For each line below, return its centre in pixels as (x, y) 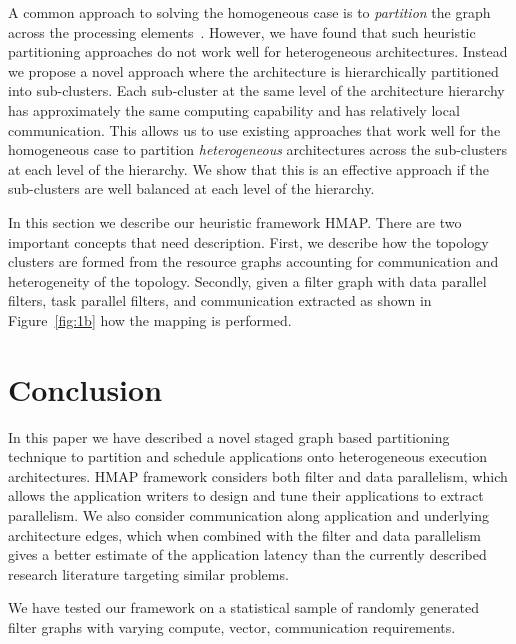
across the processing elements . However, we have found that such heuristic (242, 31)
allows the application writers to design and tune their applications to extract (246, 495)
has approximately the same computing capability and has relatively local (234, 109)
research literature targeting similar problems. (148, 573)
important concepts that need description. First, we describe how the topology (248, 241)
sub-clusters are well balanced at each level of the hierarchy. (191, 188)
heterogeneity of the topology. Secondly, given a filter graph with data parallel (247, 280)
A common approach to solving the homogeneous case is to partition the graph (249, 12)
